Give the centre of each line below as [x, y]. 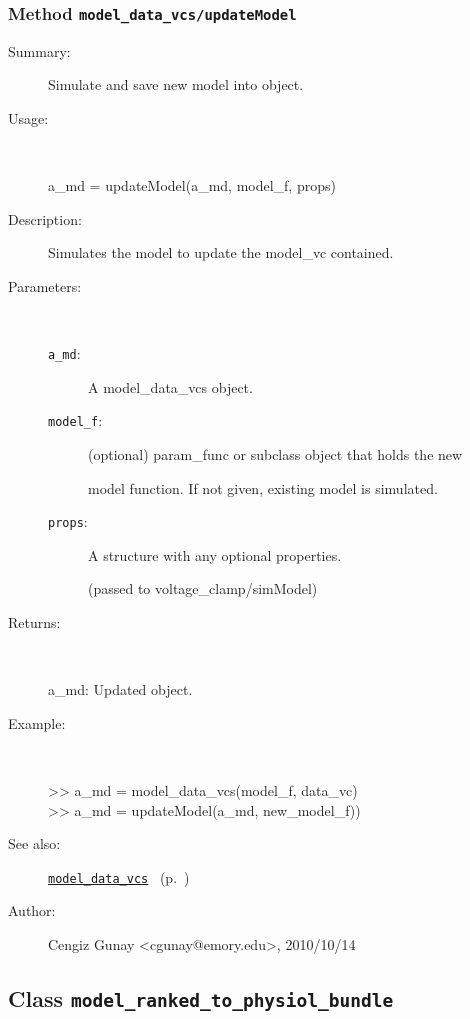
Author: [32, 910]
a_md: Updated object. [120, 689]
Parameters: [45, 285]
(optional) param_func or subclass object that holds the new [275, 454]
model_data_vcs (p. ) [119, 876]
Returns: [34, 622]
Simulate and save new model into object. [176, 84]
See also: [34, 843]
